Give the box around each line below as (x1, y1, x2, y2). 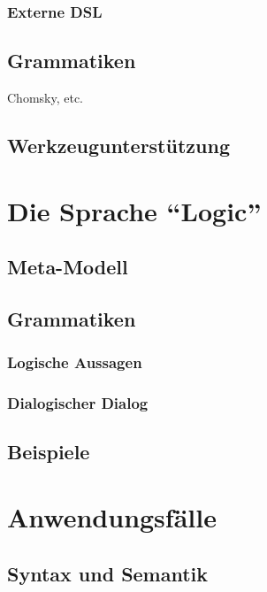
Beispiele (7, 438, 90, 465)
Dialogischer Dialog (7, 392, 149, 414)
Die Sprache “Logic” (7, 192, 262, 228)
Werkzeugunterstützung (7, 132, 230, 159)
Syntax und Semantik (7, 559, 209, 587)
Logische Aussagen (7, 351, 142, 373)
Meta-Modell (7, 253, 128, 281)
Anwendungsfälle (7, 499, 217, 535)
